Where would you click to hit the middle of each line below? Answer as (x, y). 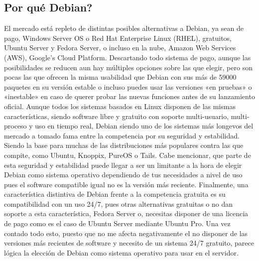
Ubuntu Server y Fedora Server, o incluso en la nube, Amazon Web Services (120, 48)
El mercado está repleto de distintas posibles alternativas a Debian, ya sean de (124, 28)
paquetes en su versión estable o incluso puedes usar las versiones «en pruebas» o (128, 86)
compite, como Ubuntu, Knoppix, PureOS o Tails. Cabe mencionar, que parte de (128, 155)
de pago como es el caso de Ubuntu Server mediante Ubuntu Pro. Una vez (117, 223)
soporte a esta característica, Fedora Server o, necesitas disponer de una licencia (126, 213)
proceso (15, 126)
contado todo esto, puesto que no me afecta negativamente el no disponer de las (126, 233)
